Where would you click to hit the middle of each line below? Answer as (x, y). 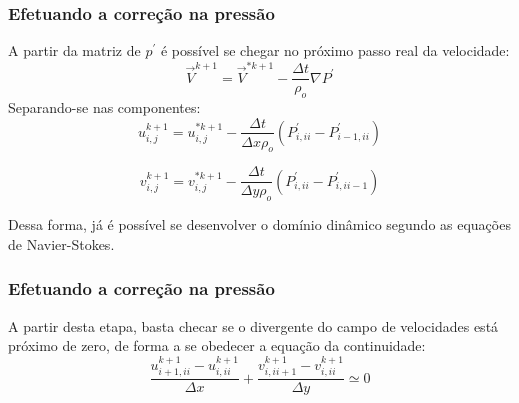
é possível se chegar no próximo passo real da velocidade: (335, 50)
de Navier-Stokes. (61, 243)
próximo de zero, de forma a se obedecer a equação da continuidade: (217, 345)
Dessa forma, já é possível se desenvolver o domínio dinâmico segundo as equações (259, 224)
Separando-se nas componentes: (104, 106)
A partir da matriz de (74, 50)
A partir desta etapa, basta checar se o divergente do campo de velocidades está (253, 325)
